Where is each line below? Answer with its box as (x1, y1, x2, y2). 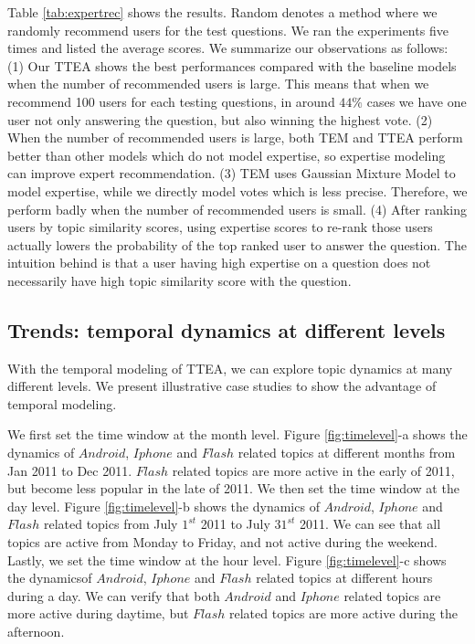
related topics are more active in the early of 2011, (172, 460, 455, 480)
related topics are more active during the (229, 604, 458, 623)
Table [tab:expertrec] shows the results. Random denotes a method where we (7, 3, 438, 21)
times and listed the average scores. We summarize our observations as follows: (7, 38, 449, 58)
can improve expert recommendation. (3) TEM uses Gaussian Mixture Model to (7, 164, 456, 183)
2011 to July (200, 514, 270, 533)
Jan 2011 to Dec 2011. (7, 460, 132, 480)
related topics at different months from (237, 443, 456, 462)
